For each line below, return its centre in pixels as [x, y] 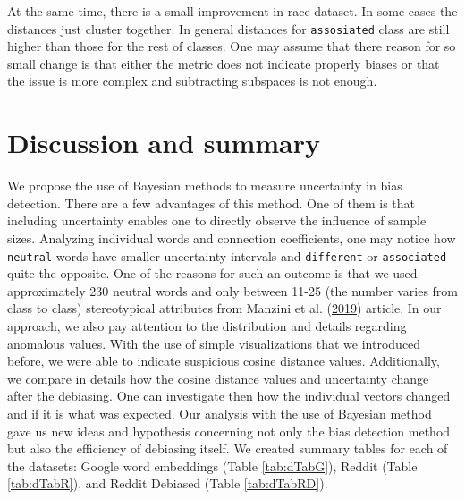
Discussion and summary [164, 143]
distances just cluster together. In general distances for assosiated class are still [228, 28]
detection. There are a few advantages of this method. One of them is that [211, 203]
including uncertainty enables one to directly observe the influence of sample [217, 220]
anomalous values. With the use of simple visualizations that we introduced [214, 343]
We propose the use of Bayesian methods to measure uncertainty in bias [205, 186]
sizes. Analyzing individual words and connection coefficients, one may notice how [232, 237]
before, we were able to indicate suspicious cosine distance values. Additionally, [224, 361]
